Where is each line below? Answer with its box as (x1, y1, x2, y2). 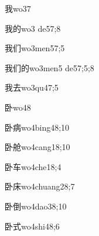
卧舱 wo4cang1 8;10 (5, 141, 70, 153)
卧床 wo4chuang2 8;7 (5, 180, 75, 192)
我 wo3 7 (5, 2, 31, 14)
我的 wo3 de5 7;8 (5, 22, 61, 34)
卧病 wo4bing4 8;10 (5, 121, 70, 133)
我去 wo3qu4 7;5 (5, 81, 59, 94)
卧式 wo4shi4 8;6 (5, 220, 60, 232)
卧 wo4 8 (5, 101, 31, 113)
